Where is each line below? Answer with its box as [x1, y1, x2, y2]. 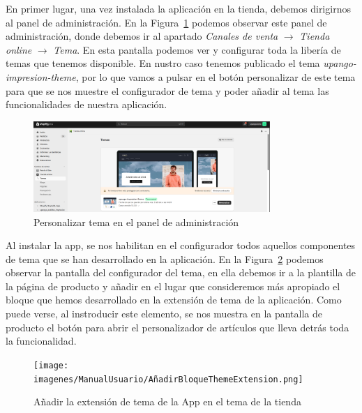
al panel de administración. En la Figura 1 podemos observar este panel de [6, 15, 327, 29]
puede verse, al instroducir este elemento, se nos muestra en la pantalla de [6, 306, 323, 321]
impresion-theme [6, 69, 76, 84]
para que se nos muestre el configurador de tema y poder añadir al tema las [6, 83, 329, 98]
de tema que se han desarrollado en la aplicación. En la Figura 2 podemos [6, 251, 324, 266]
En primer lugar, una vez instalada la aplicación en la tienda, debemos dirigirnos [6, 1, 351, 15]
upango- [323, 56, 356, 70]
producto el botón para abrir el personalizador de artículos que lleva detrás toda [6, 320, 349, 334]
